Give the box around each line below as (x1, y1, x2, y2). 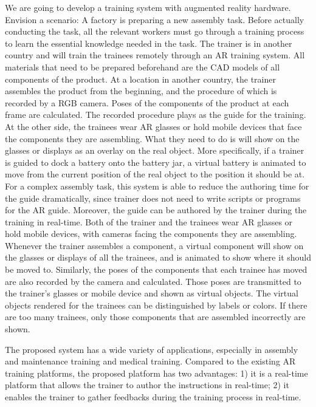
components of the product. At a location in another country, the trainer (5, 72, 276, 85)
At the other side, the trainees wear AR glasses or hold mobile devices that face (5, 120, 302, 132)
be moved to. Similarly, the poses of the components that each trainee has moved (5, 263, 307, 276)
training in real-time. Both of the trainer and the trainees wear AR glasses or (5, 215, 293, 228)
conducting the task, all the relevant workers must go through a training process (5, 25, 304, 38)
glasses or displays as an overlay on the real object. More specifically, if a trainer (5, 144, 304, 157)
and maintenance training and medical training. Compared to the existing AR (5, 355, 296, 368)
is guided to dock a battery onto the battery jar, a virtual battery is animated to (5, 156, 306, 168)
